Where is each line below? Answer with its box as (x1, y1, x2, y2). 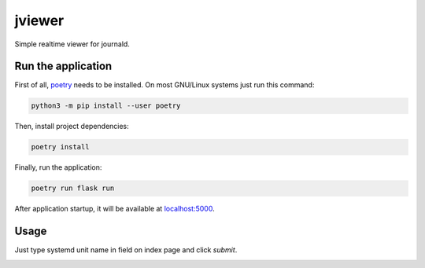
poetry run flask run (31, 184, 115, 193)
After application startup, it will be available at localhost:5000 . (14, 204, 216, 214)
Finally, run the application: (14, 163, 102, 172)
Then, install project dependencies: (14, 122, 129, 131)
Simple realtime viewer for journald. (14, 39, 130, 49)
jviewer (14, 12, 65, 29)
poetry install (31, 142, 90, 152)
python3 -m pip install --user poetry (31, 101, 181, 110)
